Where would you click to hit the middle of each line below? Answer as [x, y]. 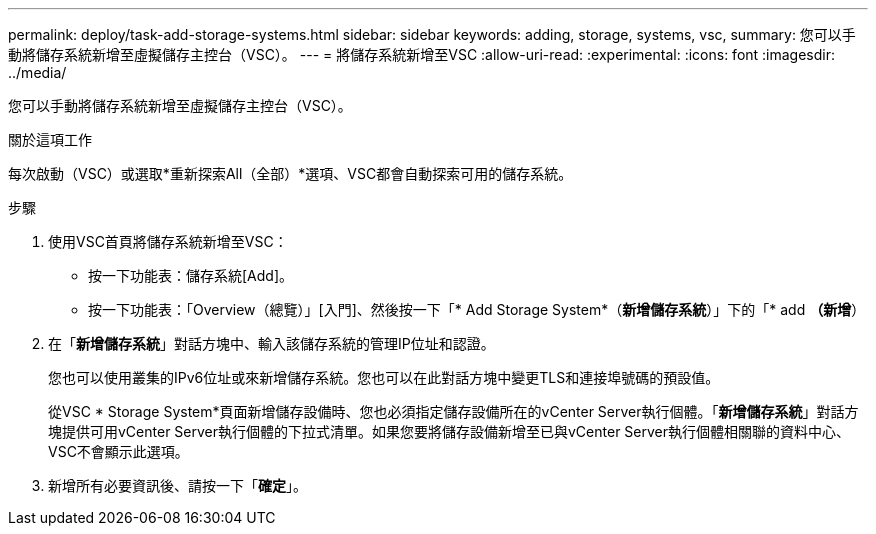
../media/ [37, 72]
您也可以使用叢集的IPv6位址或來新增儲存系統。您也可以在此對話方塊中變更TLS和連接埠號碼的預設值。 [384, 377]
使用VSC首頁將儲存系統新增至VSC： [168, 241]
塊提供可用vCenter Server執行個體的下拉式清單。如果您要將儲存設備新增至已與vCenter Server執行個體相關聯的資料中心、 [449, 431]
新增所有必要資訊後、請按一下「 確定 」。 [177, 485]
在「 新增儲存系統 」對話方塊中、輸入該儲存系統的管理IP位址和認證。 [271, 343]
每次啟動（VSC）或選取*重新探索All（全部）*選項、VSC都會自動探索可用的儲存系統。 [290, 173]
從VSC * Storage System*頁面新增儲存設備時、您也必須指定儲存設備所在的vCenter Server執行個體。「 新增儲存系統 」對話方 [453, 411]
